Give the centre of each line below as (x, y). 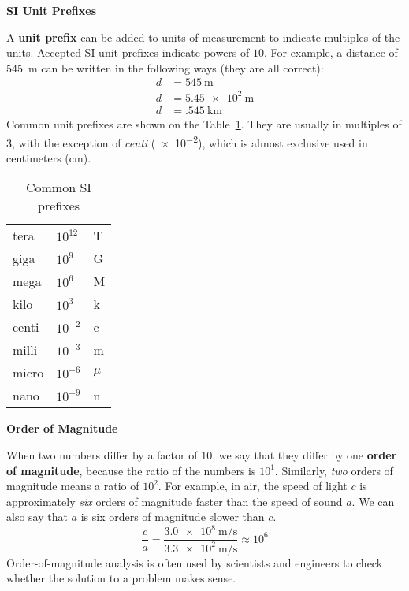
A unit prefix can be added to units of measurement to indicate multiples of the (203, 37)
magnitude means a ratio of (73, 486)
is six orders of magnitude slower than (173, 517)
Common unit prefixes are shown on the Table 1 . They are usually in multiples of (204, 123)
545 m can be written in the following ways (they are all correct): (165, 67)
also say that (37, 517)
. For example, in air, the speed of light (253, 486)
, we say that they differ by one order (305, 455)
